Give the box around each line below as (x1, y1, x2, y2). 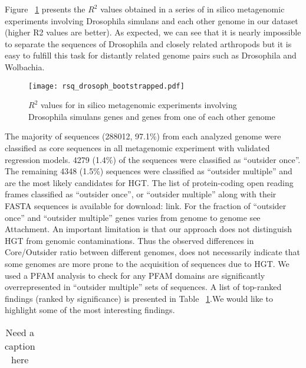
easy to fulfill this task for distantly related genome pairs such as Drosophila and (5, 49, 297, 61)
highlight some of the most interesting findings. (5, 304, 175, 316)
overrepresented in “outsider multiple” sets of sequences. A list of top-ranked (5, 281, 282, 293)
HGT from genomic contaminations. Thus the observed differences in (5, 234, 254, 246)
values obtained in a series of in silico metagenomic (100, 3, 285, 15)
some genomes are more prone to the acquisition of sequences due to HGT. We (5, 257, 289, 269)
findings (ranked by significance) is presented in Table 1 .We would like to (5, 292, 274, 304)
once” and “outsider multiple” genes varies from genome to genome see (5, 211, 261, 223)
